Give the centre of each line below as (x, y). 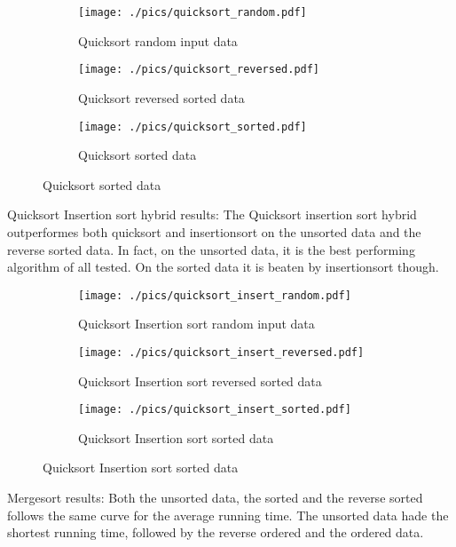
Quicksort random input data (158, 40)
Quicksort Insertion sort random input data (197, 324)
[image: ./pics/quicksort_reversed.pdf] (199, 70)
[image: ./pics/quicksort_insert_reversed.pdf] (221, 352)
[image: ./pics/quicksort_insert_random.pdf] (215, 295)
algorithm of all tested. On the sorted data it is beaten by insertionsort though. (223, 267)
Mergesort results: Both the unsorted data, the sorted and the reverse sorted (215, 498)
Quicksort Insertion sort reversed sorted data (200, 381)
